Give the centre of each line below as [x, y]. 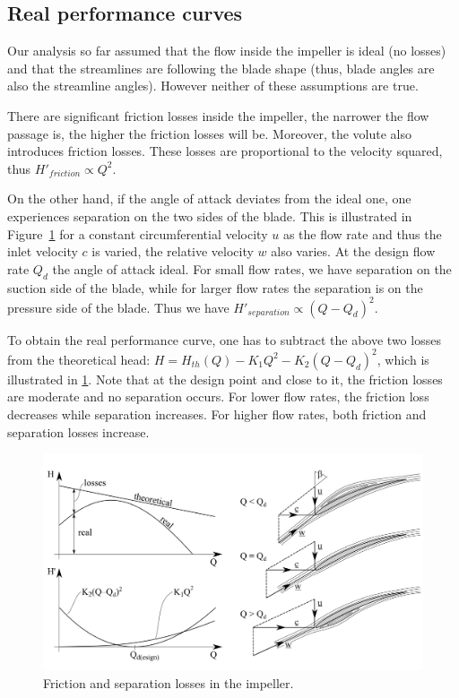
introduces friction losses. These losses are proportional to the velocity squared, [225, 151]
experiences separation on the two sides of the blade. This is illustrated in [210, 215]
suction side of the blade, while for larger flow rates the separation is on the [215, 287]
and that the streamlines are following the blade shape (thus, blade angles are [221, 68]
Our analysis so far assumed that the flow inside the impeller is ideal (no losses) [227, 51]
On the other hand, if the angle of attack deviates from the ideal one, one [209, 198]
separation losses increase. [78, 431]
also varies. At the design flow [353, 251]
